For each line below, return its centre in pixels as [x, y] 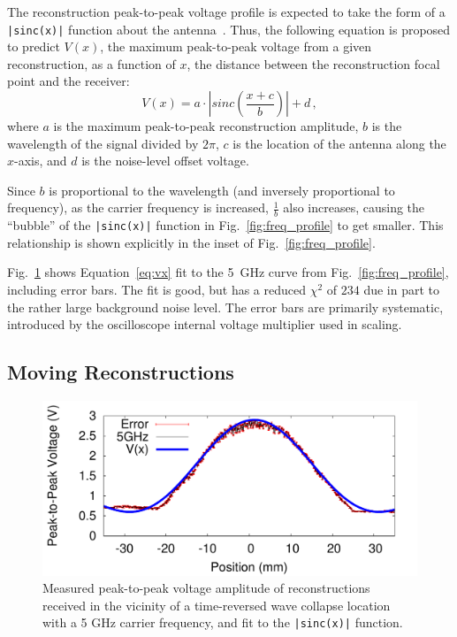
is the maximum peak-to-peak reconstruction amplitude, [206, 126]
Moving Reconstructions [121, 372]
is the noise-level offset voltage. [165, 161]
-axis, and [41, 161]
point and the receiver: [69, 81]
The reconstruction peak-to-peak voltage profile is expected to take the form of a [226, 12]
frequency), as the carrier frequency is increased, [138, 207]
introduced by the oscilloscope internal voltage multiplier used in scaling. [205, 324]
